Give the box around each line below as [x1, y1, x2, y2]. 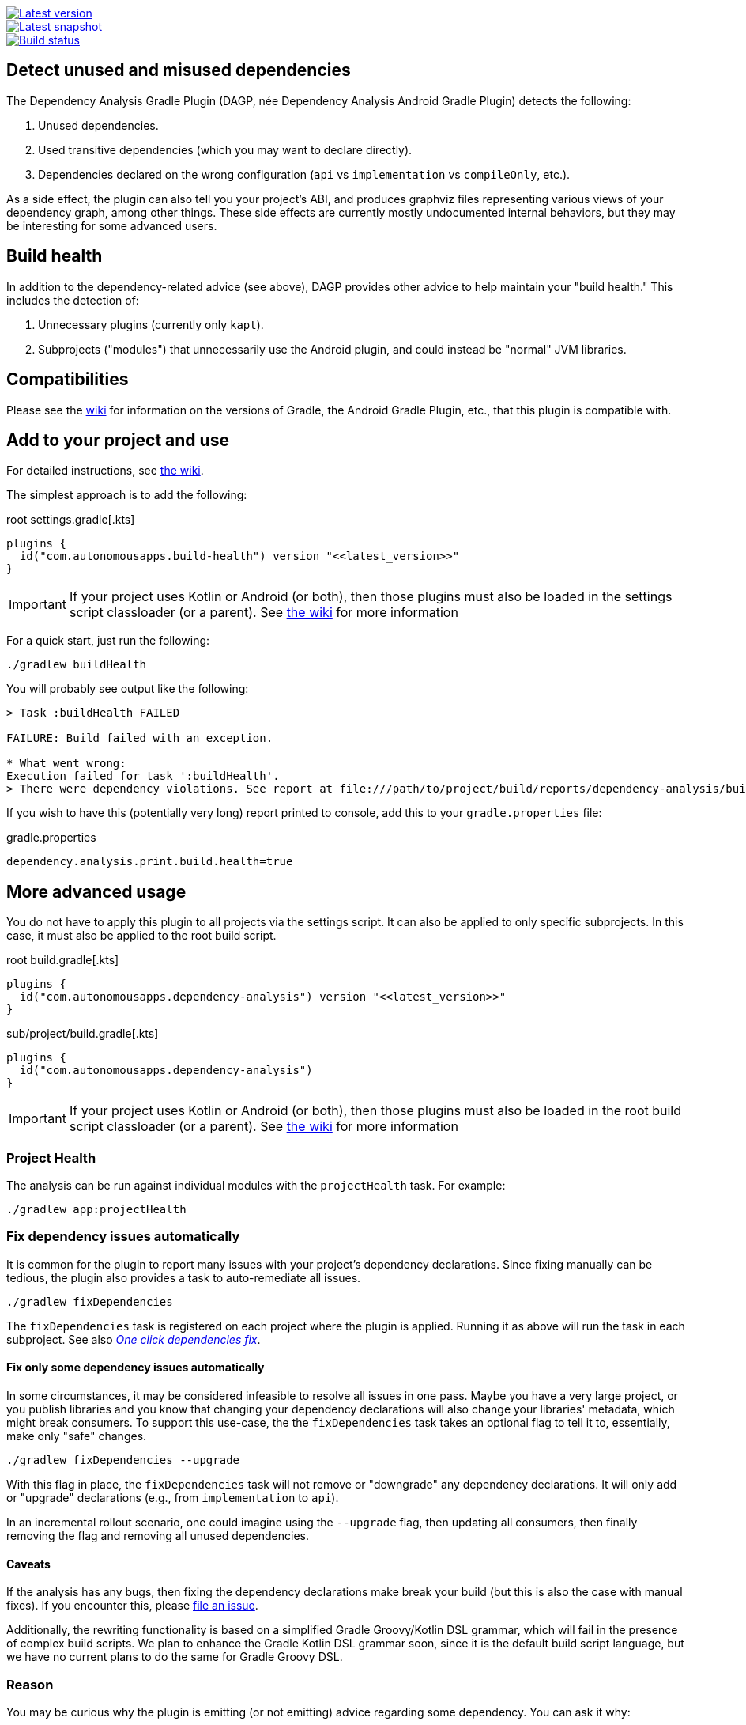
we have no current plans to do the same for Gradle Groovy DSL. [6, 1650, 343, 1664]
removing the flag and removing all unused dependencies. [6, 1528, 310, 1542]
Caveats [6, 1557, 51, 1571]
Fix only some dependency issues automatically [6, 1360, 265, 1375]
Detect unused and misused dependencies [6, 60, 351, 81]
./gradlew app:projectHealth [6, 1202, 186, 1216]
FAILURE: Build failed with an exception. [6, 732, 273, 745]
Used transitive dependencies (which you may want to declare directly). [38, 142, 413, 157]
